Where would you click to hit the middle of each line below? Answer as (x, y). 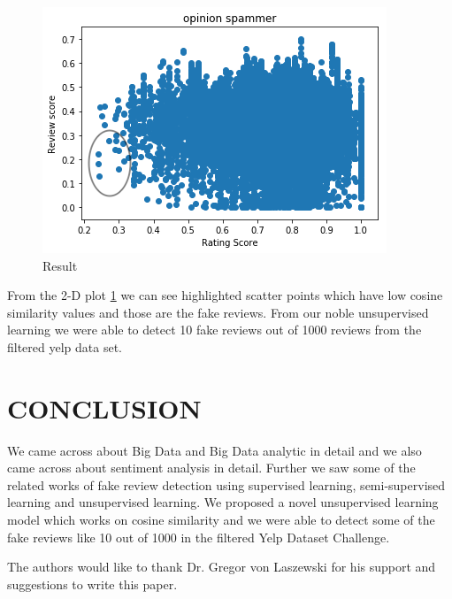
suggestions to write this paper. (92, 584)
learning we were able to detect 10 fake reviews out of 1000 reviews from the (215, 330)
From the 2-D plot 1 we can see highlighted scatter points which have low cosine (225, 295)
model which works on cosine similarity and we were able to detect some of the (221, 520)
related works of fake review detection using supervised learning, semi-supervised (226, 484)
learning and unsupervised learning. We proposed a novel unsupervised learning (223, 502)
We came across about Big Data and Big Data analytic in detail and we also (215, 450)
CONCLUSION (104, 407)
